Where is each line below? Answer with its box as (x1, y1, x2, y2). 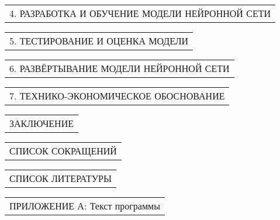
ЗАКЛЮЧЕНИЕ (9, 116, 74, 130)
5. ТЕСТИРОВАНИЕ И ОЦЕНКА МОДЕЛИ (9, 34, 189, 47)
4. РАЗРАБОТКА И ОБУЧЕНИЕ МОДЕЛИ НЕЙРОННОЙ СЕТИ (9, 6, 271, 20)
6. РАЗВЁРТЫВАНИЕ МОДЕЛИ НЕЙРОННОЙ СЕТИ (9, 61, 230, 75)
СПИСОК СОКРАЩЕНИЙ (9, 144, 117, 157)
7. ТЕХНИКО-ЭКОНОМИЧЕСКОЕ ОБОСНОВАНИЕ (9, 89, 225, 102)
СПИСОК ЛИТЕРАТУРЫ (9, 171, 112, 185)
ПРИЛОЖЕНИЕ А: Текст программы (9, 199, 160, 212)
